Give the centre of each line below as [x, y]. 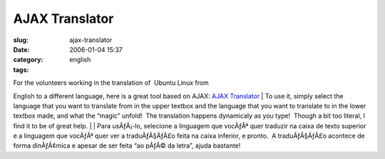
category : [28, 60]
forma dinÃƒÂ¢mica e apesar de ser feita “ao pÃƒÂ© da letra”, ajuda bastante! [127, 145]
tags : [21, 70]
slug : [21, 40]
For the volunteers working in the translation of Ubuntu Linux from [111, 83]
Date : [21, 49]
